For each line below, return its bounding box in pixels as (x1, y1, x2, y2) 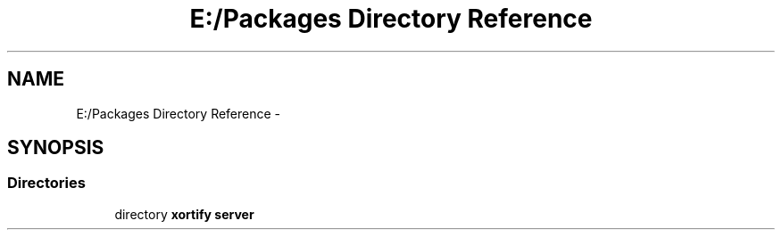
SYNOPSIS (7, 136, 104, 159)
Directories (7, 174, 86, 192)
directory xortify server (114, 206, 254, 222)
